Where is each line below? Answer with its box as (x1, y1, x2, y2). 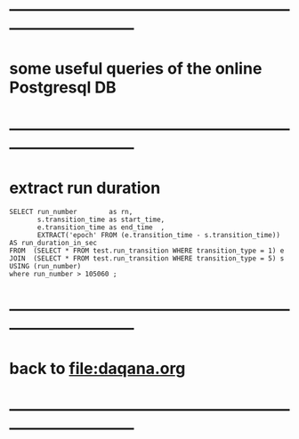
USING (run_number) (9, 261, 82, 270)
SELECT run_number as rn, (9, 207, 133, 216)
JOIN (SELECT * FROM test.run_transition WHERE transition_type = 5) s (9, 253, 285, 263)
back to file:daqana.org (9, 358, 186, 379)
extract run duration (9, 178, 161, 198)
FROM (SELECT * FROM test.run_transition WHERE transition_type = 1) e (9, 246, 285, 255)
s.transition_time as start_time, (36, 215, 166, 224)
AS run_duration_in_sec (9, 238, 98, 247)
